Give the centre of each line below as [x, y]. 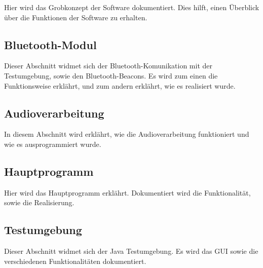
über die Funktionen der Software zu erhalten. [76, 17]
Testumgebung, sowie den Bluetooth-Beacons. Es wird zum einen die [111, 75]
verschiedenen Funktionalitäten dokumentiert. [75, 261]
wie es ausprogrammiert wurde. [53, 144]
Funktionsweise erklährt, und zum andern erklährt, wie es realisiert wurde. [120, 85]
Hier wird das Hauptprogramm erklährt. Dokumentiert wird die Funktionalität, [127, 192]
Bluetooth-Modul [50, 44]
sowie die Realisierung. [39, 202]
